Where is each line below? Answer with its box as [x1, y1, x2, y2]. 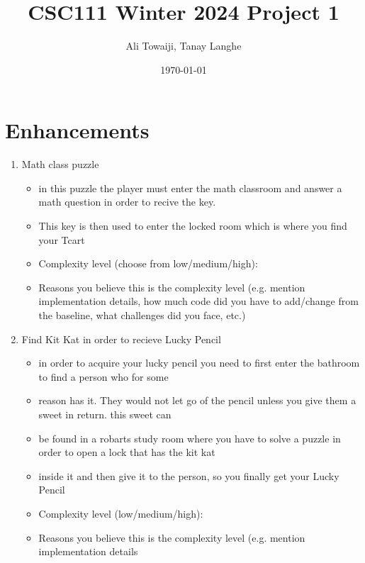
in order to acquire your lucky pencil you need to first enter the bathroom [38, 355, 360, 370]
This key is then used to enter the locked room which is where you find [38, 218, 347, 233]
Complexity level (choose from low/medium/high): [38, 256, 258, 271]
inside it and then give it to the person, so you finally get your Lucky [38, 468, 339, 483]
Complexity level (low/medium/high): [38, 506, 203, 520]
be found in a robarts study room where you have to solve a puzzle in [38, 430, 341, 445]
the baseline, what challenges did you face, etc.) [38, 308, 246, 322]
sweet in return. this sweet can [38, 406, 172, 421]
